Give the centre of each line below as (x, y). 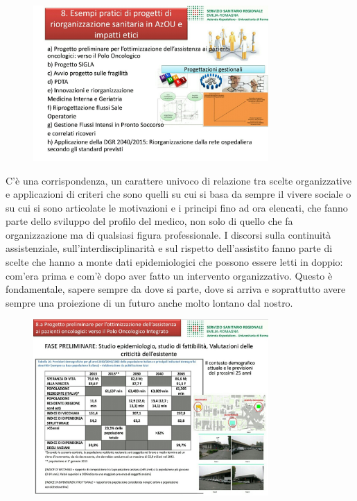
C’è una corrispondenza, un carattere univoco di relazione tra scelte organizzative (178, 180)
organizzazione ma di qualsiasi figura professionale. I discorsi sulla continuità (168, 234)
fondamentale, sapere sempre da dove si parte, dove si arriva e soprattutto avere (176, 289)
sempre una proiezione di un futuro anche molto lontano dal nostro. (149, 302)
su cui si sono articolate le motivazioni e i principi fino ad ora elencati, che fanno (177, 207)
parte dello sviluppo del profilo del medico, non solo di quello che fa (149, 221)
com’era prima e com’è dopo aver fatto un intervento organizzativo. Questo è (169, 275)
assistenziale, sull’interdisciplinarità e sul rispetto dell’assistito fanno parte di (169, 248)
